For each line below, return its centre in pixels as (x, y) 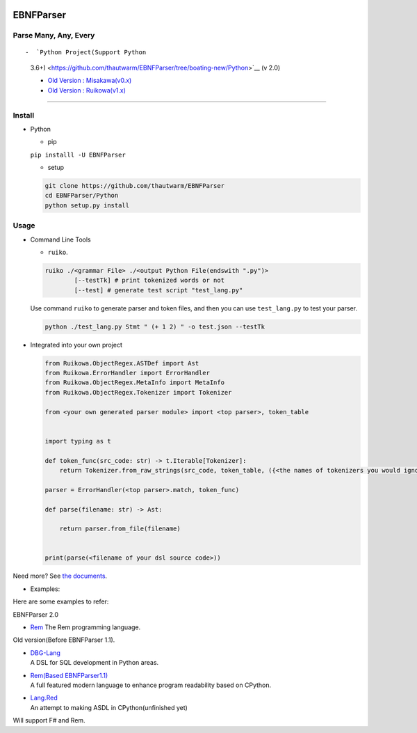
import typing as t (78, 441)
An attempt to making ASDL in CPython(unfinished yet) (109, 707)
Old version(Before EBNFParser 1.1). (64, 640)
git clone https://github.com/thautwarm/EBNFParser (135, 186)
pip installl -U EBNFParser (78, 155)
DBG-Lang (45, 653)
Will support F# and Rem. (49, 720)
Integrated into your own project (76, 345)
